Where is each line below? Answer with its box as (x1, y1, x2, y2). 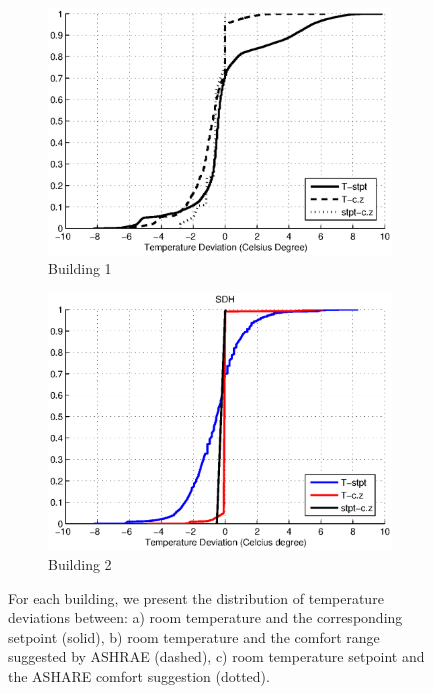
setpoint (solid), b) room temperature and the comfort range (8, 626, 380, 647)
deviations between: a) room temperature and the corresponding (8, 607, 403, 628)
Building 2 (48, 554, 112, 575)
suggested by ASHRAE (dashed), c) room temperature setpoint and (8, 646, 425, 667)
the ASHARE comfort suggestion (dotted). (8, 665, 270, 686)
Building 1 (48, 258, 112, 279)
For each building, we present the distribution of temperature (8, 587, 384, 608)
